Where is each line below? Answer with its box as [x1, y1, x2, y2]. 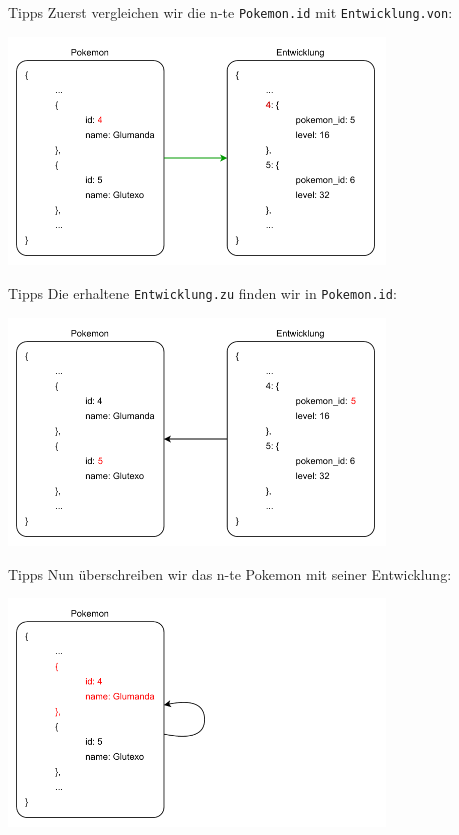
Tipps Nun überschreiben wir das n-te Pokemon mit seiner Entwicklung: [8, 563, 452, 584]
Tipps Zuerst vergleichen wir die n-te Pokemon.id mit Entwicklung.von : [8, 2, 453, 22]
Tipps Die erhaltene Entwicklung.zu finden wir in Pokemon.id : [8, 282, 397, 303]
